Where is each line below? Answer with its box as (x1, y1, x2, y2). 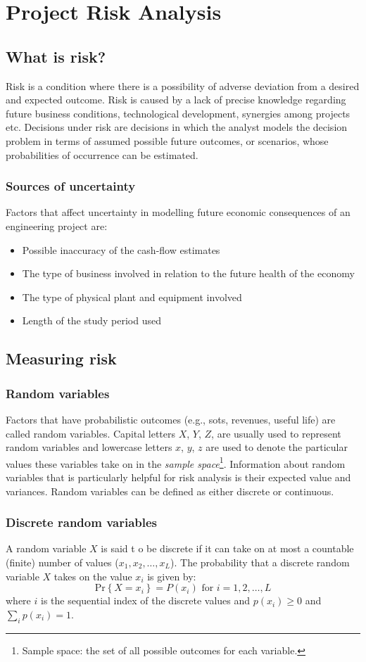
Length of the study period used (22, 313, 161, 328)
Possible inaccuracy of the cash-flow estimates (22, 242, 220, 257)
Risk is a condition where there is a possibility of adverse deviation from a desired (6, 78, 360, 93)
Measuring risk (6, 348, 117, 369)
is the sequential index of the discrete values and (40, 593, 251, 608)
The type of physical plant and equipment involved (22, 289, 242, 304)
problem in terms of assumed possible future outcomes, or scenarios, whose (6, 133, 329, 148)
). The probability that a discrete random (170, 554, 350, 569)
